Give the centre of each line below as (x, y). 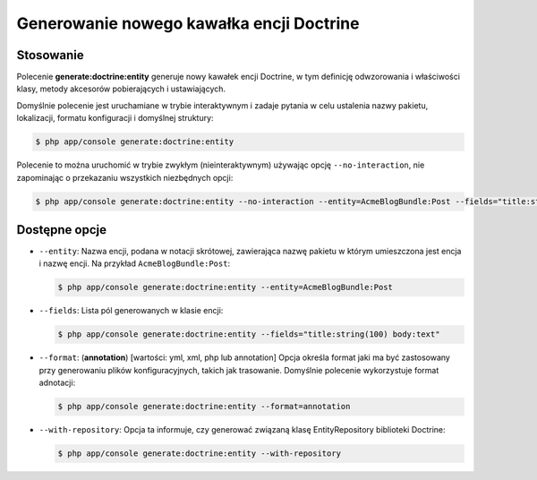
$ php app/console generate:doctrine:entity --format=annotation (204, 407)
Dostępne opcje (62, 230)
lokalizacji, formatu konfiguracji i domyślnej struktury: (115, 118)
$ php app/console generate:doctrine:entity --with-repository (200, 454)
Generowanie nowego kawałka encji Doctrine (188, 23)
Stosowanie (50, 55)
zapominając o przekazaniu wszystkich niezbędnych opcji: (125, 177)
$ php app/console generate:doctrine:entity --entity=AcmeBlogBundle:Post (226, 287)
